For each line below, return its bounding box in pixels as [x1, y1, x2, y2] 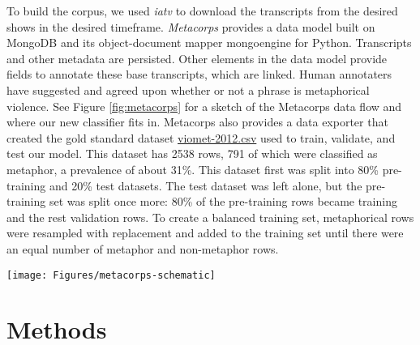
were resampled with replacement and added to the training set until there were [6, 224, 404, 241]
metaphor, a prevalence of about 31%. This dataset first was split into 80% [6, 160, 379, 177]
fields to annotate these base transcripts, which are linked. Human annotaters [6, 66, 392, 83]
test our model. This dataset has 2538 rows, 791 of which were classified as [6, 145, 378, 162]
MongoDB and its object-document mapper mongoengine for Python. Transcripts [6, 34, 412, 51]
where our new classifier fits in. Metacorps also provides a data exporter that [6, 113, 388, 130]
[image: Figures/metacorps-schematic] [6, 269, 216, 281]
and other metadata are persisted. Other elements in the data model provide [6, 49, 388, 66]
